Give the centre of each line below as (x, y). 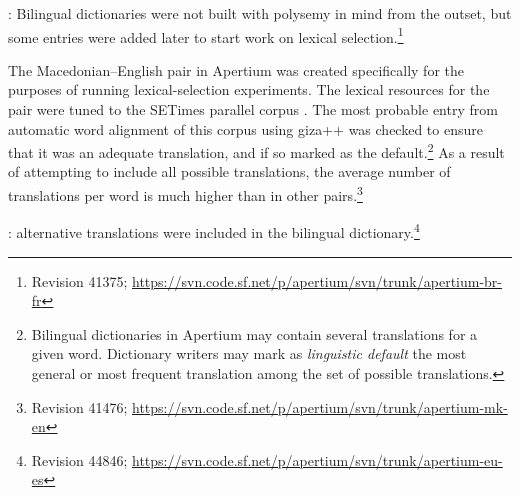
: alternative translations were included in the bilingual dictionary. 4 (214, 230)
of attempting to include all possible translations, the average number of (229, 171)
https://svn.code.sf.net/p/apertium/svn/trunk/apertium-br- (317, 280)
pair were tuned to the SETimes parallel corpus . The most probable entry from (253, 109)
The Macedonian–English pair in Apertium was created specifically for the (236, 69)
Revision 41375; (79, 280)
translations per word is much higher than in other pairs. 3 (185, 193)
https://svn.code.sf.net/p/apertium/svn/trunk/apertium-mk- (320, 406)
